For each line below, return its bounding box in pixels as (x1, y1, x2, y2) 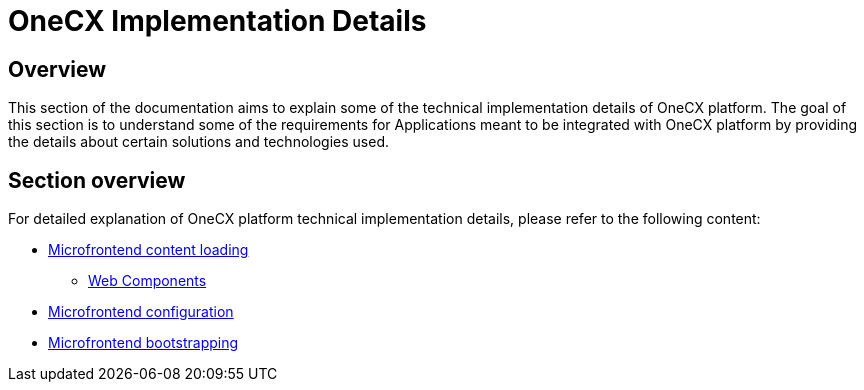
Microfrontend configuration (48, 303, 234, 321)
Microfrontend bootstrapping (48, 334, 239, 352)
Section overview (8, 167, 186, 193)
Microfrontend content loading (48, 241, 249, 259)
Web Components (88, 272, 207, 290)
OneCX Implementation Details (8, 4, 427, 38)
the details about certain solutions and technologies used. (8, 133, 389, 151)
